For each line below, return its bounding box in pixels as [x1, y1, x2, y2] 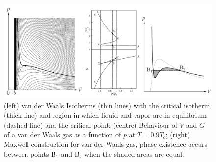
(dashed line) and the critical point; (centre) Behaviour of [4, 119, 178, 130]
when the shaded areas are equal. [84, 148, 184, 159]
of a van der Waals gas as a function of [4, 129, 121, 139]
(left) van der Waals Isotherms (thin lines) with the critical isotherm [4, 100, 210, 110]
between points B [4, 148, 56, 159]
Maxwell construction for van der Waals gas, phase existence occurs [4, 139, 207, 149]
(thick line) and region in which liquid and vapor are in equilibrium [4, 110, 207, 120]
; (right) [165, 129, 190, 139]
